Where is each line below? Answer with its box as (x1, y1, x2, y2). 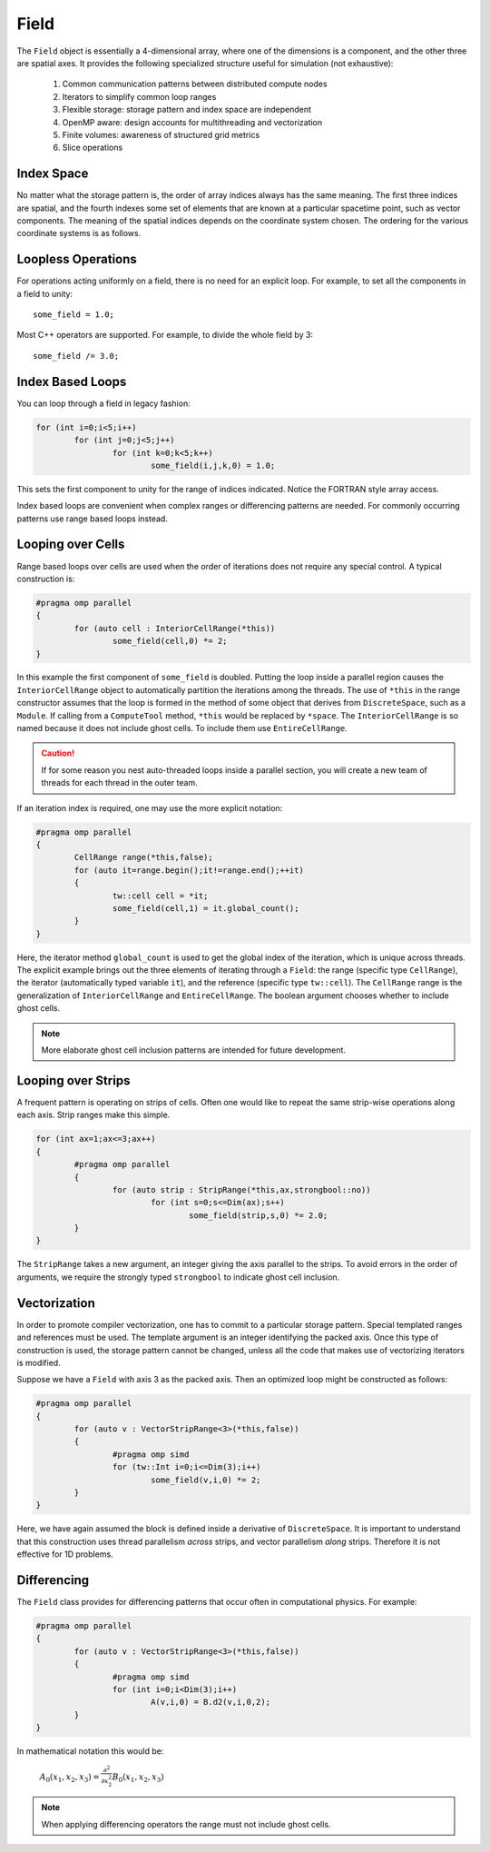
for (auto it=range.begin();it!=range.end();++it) (73, 865, 304, 876)
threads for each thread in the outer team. (41, 777, 199, 788)
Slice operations (62, 142, 123, 154)
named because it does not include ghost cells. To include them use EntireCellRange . (16, 723, 348, 734)
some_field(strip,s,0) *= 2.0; (189, 1210, 328, 1221)
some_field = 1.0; (33, 310, 115, 320)
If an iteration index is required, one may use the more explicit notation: (16, 802, 283, 813)
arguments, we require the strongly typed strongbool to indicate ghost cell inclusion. (16, 1272, 340, 1283)
